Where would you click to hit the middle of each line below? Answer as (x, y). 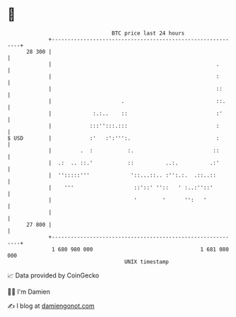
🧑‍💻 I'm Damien (29, 292)
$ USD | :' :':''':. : (113, 138)
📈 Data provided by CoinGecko (53, 275)
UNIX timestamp (147, 262)
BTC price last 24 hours (148, 33)
